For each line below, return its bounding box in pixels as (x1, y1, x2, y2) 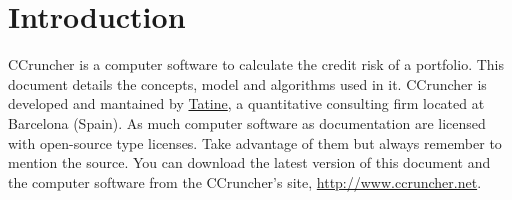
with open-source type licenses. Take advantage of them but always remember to (8, 132, 502, 153)
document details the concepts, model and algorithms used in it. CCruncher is (8, 73, 487, 94)
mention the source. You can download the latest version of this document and (8, 152, 491, 173)
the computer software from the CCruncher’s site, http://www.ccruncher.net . (8, 171, 482, 192)
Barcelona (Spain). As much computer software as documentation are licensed (8, 112, 486, 133)
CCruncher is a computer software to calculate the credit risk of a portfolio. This (8, 54, 505, 75)
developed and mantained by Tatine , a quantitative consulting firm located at (8, 93, 485, 114)
